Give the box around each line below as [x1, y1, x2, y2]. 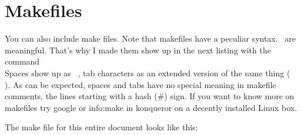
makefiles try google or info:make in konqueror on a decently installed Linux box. [5, 101, 297, 113]
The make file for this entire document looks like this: [5, 121, 198, 133]
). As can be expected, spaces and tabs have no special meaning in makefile [5, 78, 276, 90]
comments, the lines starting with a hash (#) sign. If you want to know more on [5, 90, 295, 102]
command [5, 55, 40, 67]
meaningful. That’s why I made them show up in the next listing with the [5, 43, 271, 56]
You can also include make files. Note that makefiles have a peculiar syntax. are [5, 32, 296, 45]
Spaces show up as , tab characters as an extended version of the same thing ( [5, 66, 290, 79]
